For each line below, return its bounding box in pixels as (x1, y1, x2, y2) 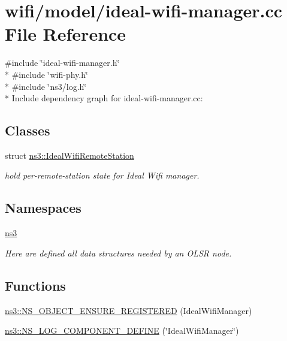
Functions (5, 276, 66, 294)
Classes (5, 121, 50, 140)
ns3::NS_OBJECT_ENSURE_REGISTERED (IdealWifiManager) (5, 304, 252, 316)
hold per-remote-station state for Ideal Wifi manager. (5, 169, 200, 182)
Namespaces (5, 198, 81, 217)
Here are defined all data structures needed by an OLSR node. (5, 246, 232, 259)
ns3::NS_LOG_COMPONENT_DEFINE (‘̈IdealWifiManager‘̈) (5, 324, 239, 337)
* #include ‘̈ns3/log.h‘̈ (5, 80, 87, 92)
